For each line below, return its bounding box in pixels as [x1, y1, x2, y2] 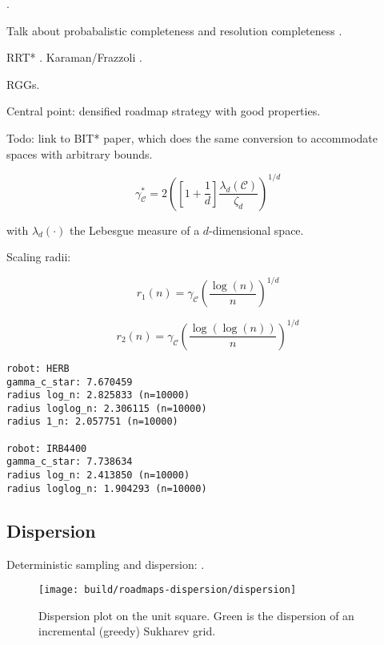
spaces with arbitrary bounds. [6, 145, 153, 162]
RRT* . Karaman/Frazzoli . [6, 49, 142, 66]
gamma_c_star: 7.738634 [6, 456, 133, 468]
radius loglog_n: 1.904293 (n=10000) [6, 482, 207, 494]
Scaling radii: [6, 248, 71, 265]
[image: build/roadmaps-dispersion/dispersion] [38, 584, 297, 596]
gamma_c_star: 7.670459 [6, 376, 133, 388]
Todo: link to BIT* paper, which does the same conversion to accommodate [6, 129, 378, 146]
